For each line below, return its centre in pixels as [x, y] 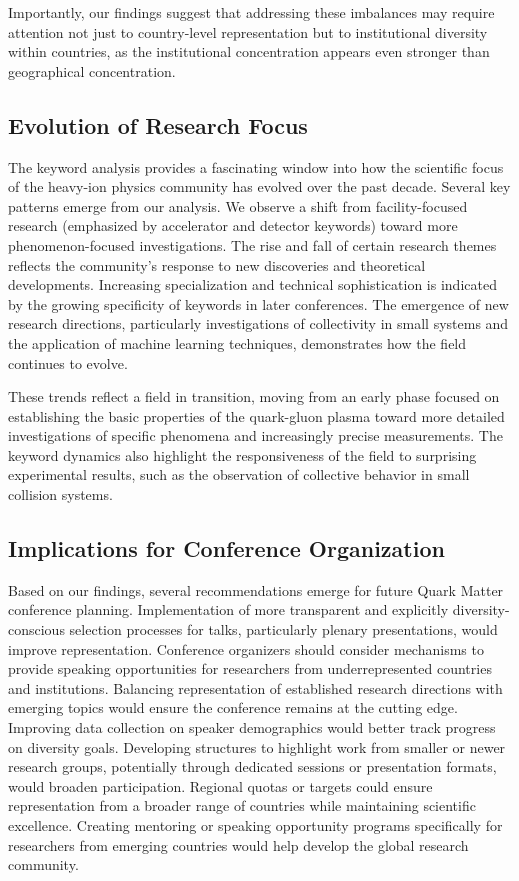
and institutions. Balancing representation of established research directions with [255, 687]
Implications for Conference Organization [226, 548]
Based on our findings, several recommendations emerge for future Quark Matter [256, 589]
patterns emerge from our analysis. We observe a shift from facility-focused [238, 205]
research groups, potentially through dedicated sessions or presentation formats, [252, 766]
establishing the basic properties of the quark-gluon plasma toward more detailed [256, 415]
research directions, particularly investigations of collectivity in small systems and [258, 323]
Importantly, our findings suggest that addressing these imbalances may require [251, 12]
